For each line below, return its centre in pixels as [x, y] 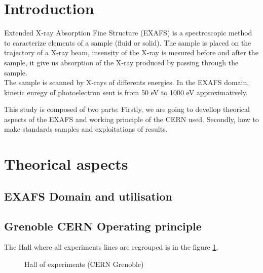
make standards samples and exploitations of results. [86, 129]
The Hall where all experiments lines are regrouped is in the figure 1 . [111, 247]
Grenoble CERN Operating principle [103, 226]
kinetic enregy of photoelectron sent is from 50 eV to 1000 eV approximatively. [126, 92]
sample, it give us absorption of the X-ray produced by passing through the [121, 62]
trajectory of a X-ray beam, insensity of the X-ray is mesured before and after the [131, 52]
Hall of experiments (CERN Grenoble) [84, 264]
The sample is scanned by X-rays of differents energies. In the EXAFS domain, [127, 82]
